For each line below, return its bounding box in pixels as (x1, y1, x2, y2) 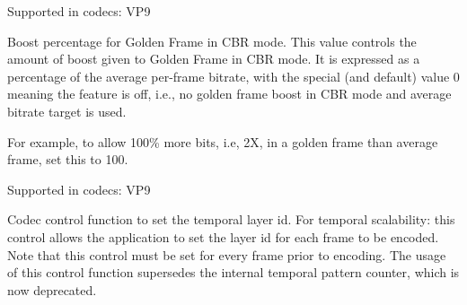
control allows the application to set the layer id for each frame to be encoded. (7, 227, 439, 246)
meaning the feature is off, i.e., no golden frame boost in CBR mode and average (7, 84, 452, 103)
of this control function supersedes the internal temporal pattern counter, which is (7, 263, 460, 282)
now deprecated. (7, 280, 97, 299)
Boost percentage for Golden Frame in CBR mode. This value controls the (7, 31, 417, 50)
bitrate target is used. (7, 101, 127, 120)
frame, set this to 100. (7, 150, 128, 169)
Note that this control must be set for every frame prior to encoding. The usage (7, 245, 446, 264)
